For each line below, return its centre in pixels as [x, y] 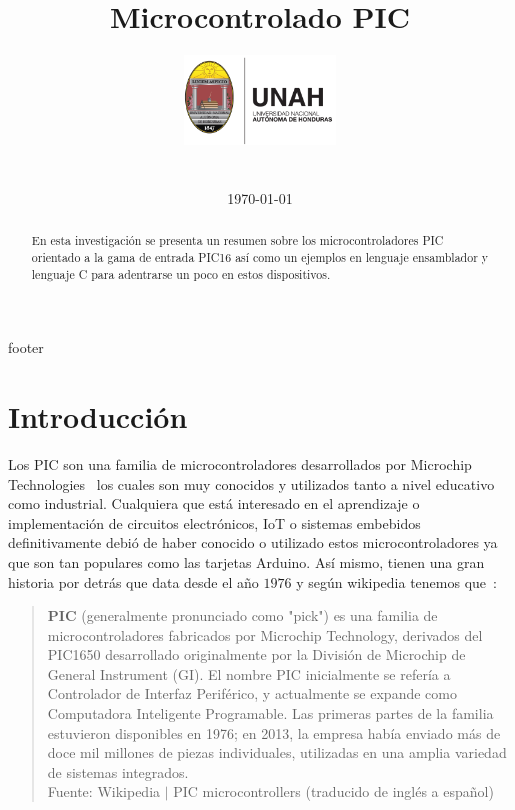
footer [26, 347]
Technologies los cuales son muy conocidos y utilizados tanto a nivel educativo [251, 483]
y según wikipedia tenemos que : [396, 581]
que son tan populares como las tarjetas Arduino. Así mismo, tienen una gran [246, 561]
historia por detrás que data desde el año [133, 581]
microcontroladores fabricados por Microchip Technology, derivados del [265, 634]
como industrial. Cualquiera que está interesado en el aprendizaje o [214, 503]
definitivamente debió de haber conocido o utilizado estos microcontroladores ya [253, 542]
